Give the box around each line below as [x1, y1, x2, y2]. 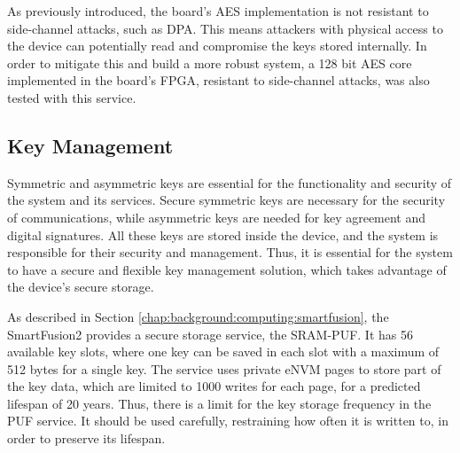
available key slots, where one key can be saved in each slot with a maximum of [7, 342, 440, 361]
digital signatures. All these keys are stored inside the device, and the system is [7, 225, 439, 244]
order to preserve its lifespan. [7, 429, 166, 448]
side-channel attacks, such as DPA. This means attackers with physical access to [7, 19, 443, 37]
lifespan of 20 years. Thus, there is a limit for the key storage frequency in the [7, 394, 432, 412]
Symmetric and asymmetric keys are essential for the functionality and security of [7, 173, 452, 191]
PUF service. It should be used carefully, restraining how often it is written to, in [7, 411, 448, 430]
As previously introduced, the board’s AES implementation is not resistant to [7, 2, 429, 20]
